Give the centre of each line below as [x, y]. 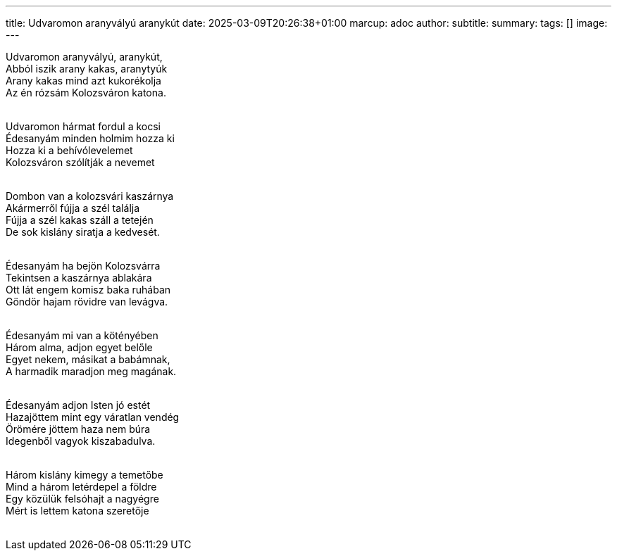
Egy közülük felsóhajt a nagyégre [82, 499]
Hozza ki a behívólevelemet [69, 150]
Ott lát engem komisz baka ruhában [88, 290]
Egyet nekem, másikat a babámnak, [88, 359]
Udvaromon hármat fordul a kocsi [83, 126]
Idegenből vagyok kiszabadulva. [81, 441]
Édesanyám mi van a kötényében [82, 335]
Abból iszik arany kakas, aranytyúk [87, 69]
